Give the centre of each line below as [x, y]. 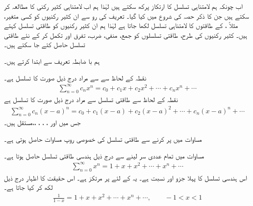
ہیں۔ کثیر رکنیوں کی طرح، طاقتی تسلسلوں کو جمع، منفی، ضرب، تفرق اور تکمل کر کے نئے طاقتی [126, 35]
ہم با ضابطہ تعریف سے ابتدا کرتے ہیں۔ [52, 61]
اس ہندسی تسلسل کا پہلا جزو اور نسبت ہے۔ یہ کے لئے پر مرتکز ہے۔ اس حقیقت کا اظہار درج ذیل [126, 177]
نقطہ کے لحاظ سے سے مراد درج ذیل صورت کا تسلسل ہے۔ [75, 77]
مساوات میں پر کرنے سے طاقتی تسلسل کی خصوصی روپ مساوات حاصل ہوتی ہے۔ [103, 139]
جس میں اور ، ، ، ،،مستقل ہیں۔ [42, 122]
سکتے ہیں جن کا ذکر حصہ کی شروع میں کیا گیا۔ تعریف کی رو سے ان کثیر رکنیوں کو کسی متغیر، [126, 15]
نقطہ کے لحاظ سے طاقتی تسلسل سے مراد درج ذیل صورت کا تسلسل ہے [91, 99]
